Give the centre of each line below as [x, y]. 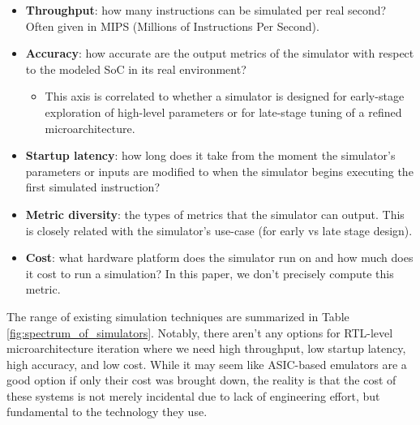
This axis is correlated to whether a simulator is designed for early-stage [225, 96]
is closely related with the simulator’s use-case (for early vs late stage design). [219, 230]
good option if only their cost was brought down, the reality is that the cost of [201, 380]
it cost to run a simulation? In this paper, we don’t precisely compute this [210, 273]
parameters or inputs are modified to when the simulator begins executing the [219, 171]
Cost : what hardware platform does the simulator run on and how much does [219, 258]
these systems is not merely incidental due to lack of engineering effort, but [193, 395]
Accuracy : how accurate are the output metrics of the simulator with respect [220, 53]
